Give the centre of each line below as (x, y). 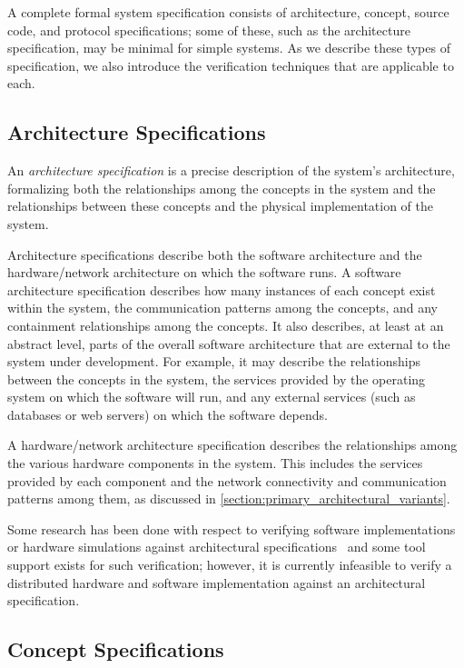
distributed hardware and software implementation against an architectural (217, 582)
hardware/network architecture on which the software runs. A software (204, 272)
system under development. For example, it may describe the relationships (214, 361)
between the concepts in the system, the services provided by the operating (217, 379)
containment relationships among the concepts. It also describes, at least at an (226, 325)
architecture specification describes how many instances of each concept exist (222, 289)
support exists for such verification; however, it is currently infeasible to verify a (230, 565)
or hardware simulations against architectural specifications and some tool (217, 547)
